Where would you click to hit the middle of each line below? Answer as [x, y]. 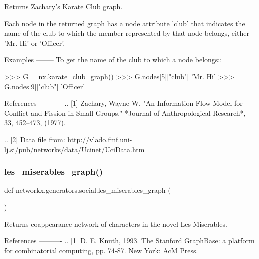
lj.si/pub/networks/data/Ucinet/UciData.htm [74, 149]
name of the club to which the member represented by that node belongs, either [127, 33]
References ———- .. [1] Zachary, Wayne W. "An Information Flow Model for [123, 103]
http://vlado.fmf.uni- [100, 139]
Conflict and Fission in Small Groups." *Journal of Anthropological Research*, [125, 112]
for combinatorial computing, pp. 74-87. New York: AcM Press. [101, 250]
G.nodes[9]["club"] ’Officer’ [45, 86]
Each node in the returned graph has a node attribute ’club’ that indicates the [125, 23]
